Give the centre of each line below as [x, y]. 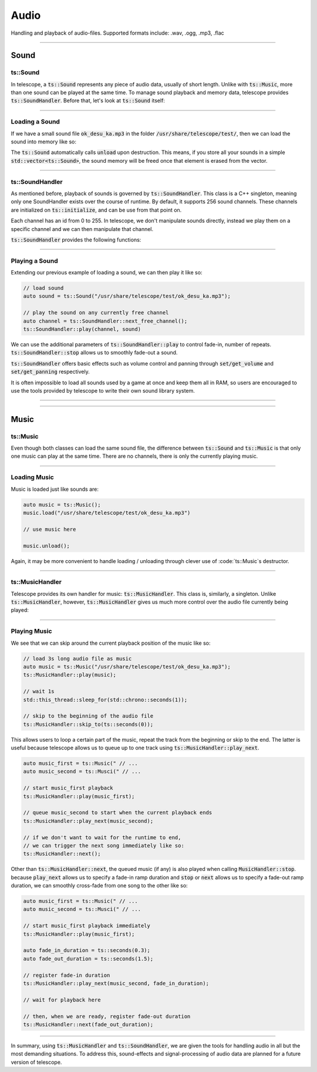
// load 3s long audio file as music [77, 659]
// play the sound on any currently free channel [96, 313]
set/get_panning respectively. [50, 372]
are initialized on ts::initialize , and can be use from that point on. [96, 210]
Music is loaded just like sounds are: [55, 489]
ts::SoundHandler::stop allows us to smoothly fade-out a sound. [94, 353]
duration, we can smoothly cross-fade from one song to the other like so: [99, 886]
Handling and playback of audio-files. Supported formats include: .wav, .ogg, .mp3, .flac [117, 33]
